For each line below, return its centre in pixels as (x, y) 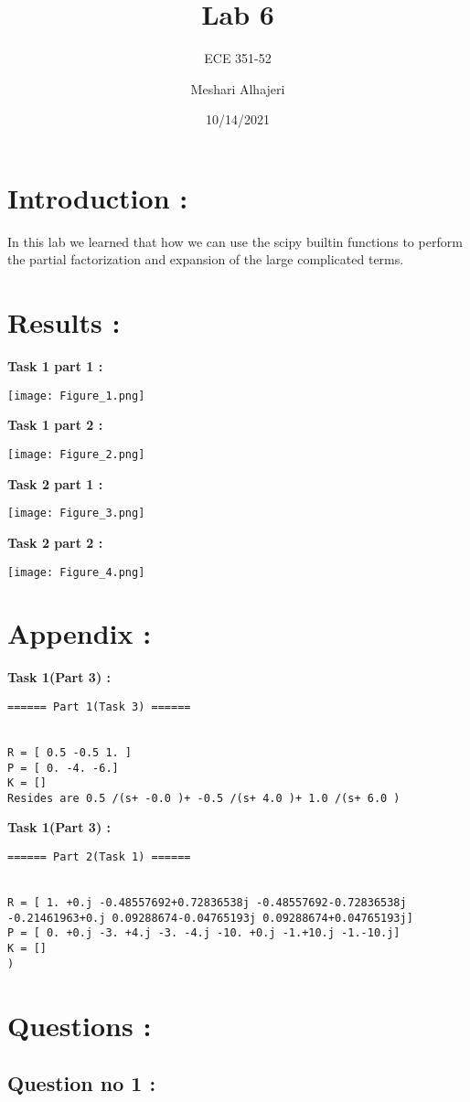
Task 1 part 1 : (55, 366)
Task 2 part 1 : (55, 483)
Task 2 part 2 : (55, 542)
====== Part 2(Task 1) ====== (99, 857)
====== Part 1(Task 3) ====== (99, 706)
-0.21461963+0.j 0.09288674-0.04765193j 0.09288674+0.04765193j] (210, 918)
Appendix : (80, 633)
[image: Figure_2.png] (76, 455)
